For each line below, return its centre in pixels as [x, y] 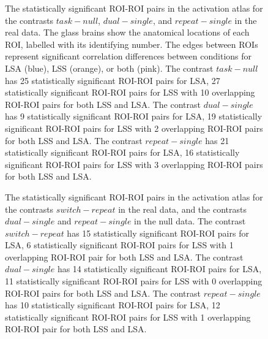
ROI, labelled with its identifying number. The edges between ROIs [132, 44]
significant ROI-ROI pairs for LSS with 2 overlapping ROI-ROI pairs [134, 128]
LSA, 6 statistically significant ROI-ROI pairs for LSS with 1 [119, 245]
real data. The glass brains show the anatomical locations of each [127, 32]
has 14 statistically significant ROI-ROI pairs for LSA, [159, 269]
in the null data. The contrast [190, 221]
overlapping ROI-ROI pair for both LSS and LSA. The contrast [124, 257]
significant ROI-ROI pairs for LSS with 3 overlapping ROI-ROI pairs [134, 164]
